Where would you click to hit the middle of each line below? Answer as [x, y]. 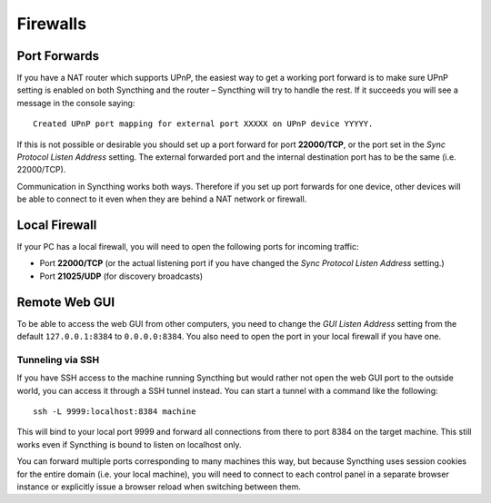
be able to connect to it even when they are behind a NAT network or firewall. [162, 199]
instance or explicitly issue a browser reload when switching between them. [159, 487]
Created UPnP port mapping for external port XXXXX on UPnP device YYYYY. [203, 124]
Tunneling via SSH [58, 360]
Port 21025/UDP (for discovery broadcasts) [121, 276]
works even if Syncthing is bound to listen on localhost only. [129, 444]
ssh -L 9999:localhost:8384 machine [115, 412]
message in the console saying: [76, 103]
